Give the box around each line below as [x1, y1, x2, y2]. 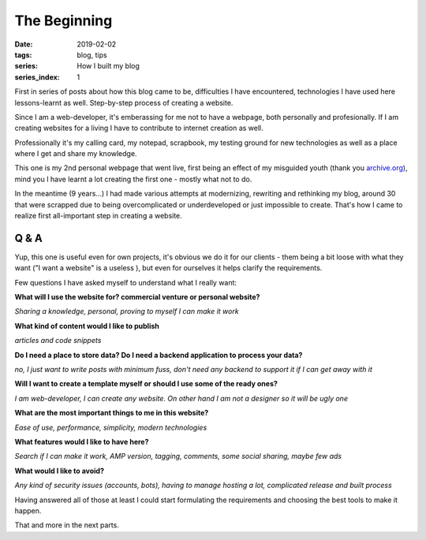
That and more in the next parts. [14, 520, 120, 530]
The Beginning [14, 12, 113, 29]
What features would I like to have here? [14, 438, 149, 446]
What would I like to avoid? [14, 466, 105, 475]
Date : [14, 39, 33, 49]
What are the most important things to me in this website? [14, 408, 209, 418]
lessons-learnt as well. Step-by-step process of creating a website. [14, 98, 234, 107]
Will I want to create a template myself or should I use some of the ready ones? [14, 379, 278, 389]
